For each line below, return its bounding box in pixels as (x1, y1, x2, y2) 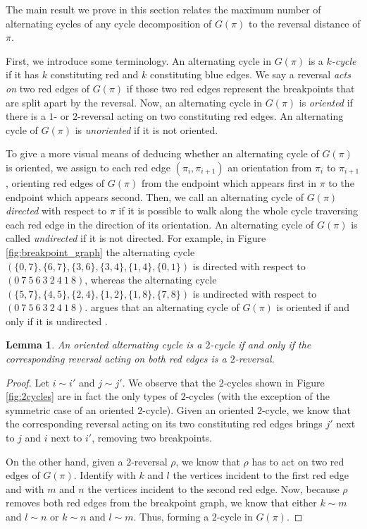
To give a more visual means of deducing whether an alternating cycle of (6, 146, 319, 161)
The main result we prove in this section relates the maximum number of (6, 2, 321, 16)
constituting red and (50, 67, 139, 82)
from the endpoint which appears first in (141, 175, 316, 190)
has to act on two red (251, 454, 344, 468)
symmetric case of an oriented (6, 402, 135, 417)
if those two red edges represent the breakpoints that (126, 80, 355, 95)
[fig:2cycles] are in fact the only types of (6, 389, 178, 403)
